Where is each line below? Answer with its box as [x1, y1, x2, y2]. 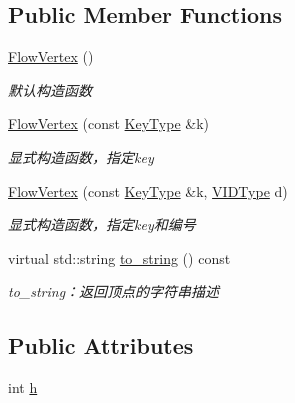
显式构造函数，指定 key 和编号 [8, 214, 196, 235]
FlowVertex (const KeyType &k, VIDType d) [8, 180, 288, 201]
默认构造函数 [8, 79, 92, 100]
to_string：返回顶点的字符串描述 [8, 281, 220, 302]
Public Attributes [8, 330, 194, 361]
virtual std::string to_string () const [8, 247, 231, 268]
